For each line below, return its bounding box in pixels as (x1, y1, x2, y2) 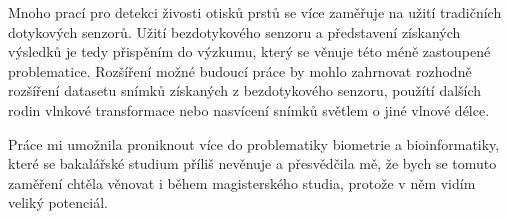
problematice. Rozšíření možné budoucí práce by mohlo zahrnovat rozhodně (8, 60, 472, 81)
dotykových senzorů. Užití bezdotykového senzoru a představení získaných (8, 21, 461, 42)
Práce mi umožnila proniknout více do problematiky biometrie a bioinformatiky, (8, 133, 500, 154)
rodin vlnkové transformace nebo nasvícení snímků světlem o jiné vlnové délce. (8, 99, 490, 120)
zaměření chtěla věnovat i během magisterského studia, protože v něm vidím (8, 172, 476, 193)
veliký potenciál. (8, 192, 108, 213)
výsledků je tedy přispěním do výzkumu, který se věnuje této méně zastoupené (8, 41, 491, 62)
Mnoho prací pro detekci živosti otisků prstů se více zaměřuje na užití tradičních (8, 2, 502, 22)
